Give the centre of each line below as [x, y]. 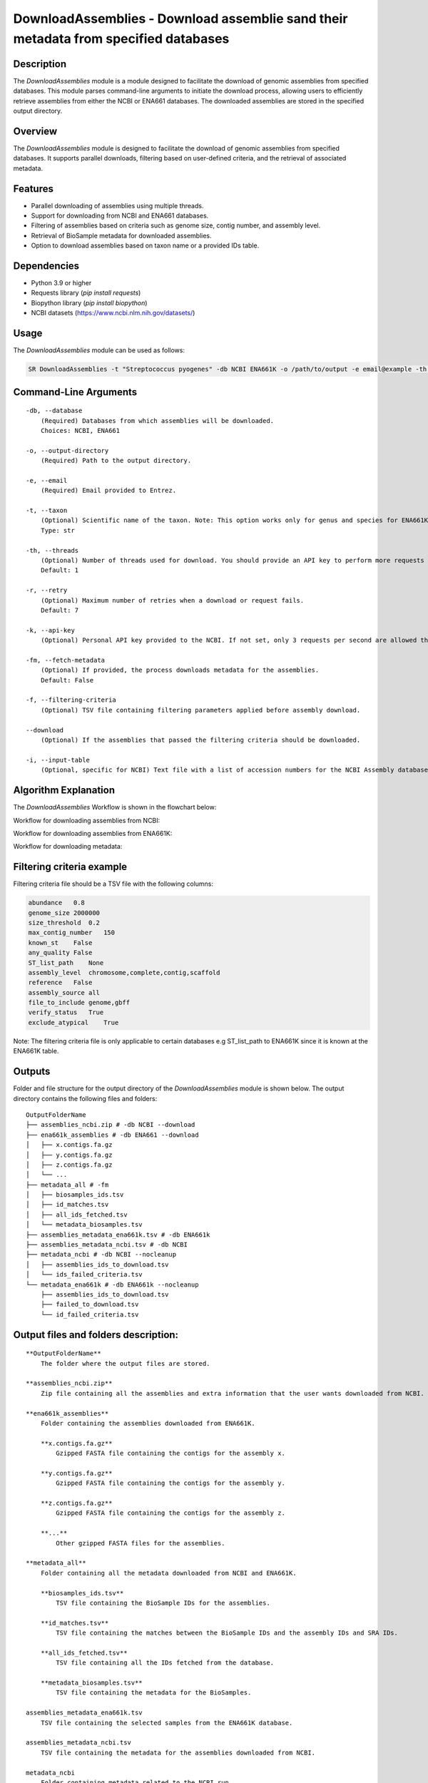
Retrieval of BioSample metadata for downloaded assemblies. [121, 235]
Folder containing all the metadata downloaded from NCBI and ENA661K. [168, 1573]
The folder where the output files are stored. [125, 1363]
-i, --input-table [58, 760]
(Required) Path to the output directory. [116, 461]
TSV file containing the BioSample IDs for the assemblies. [163, 1603]
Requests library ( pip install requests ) [86, 293]
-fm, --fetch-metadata [66, 660]
